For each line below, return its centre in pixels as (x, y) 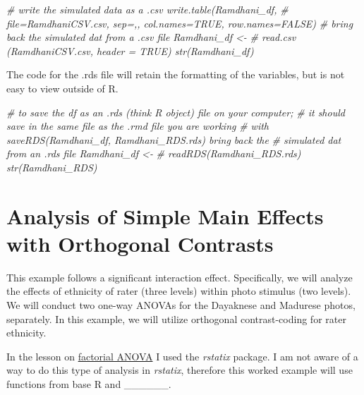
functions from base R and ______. (89, 384)
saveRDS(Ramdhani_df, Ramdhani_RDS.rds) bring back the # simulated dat (174, 139)
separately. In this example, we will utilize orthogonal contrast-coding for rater (176, 318)
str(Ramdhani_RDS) (52, 167)
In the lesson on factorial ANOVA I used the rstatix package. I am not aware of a (182, 356)
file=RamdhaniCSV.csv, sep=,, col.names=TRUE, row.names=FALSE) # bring (180, 23)
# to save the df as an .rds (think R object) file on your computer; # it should (176, 112)
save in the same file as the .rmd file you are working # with (138, 126)
